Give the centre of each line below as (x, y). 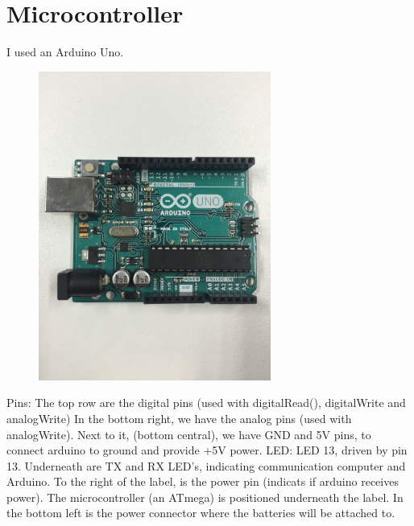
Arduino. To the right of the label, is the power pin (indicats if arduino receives (203, 481)
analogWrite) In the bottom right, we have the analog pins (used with (179, 418)
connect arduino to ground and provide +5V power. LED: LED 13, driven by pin (207, 450)
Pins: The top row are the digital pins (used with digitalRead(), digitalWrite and (206, 403)
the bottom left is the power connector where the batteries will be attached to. (201, 513)
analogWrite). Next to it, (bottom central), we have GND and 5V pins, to (189, 434)
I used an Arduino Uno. (65, 52)
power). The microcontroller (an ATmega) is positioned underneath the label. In (205, 497)
